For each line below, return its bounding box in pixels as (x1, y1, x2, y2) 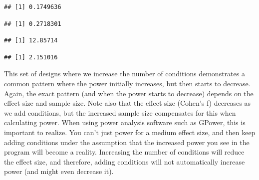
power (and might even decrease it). (4, 166, 114, 177)
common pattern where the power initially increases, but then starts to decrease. (4, 78, 251, 88)
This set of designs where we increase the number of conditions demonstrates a (4, 68, 245, 79)
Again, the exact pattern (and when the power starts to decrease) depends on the (4, 88, 254, 98)
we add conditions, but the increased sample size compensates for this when (4, 107, 236, 118)
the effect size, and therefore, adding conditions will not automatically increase (4, 156, 245, 167)
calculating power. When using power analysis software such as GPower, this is (4, 117, 246, 128)
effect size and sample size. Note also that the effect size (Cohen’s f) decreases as (4, 98, 251, 108)
